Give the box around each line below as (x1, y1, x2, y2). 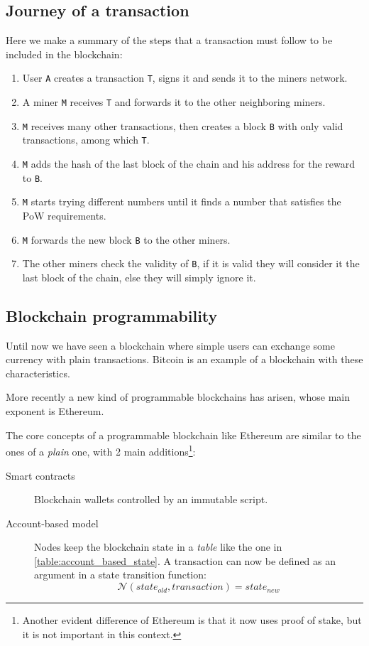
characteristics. (6, 365, 70, 380)
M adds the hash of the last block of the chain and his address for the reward (22, 156, 356, 171)
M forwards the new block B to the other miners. (22, 232, 231, 247)
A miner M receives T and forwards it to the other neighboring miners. (22, 95, 326, 109)
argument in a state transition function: (34, 567, 206, 582)
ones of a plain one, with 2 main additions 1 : (6, 442, 196, 458)
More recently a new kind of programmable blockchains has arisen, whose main (6, 389, 351, 404)
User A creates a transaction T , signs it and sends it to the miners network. (22, 70, 348, 85)
